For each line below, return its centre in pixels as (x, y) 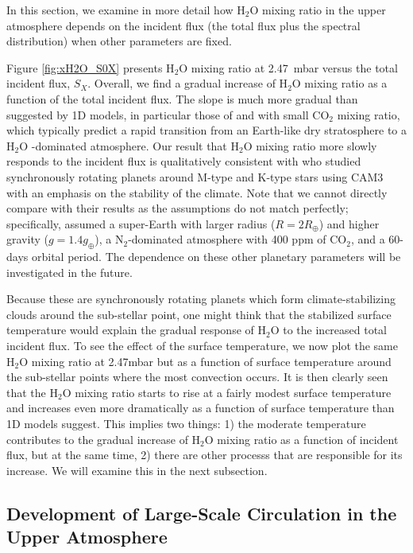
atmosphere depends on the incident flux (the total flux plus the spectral (183, 25)
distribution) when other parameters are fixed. (119, 41)
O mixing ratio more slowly (310, 145)
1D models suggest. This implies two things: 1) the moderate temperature (186, 424)
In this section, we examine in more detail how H (126, 10)
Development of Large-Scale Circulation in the (202, 513)
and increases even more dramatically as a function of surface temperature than (201, 408)
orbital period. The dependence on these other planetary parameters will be (216, 257)
